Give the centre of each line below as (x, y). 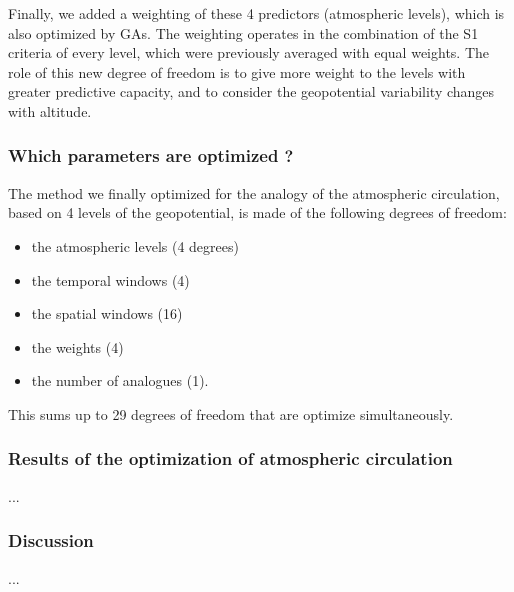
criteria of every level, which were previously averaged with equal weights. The (249, 52)
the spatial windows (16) (107, 313)
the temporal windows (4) (110, 279)
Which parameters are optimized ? (151, 155)
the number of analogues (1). (120, 380)
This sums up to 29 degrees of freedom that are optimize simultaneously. (231, 413)
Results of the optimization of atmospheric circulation (230, 458)
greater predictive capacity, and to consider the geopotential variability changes (251, 91)
